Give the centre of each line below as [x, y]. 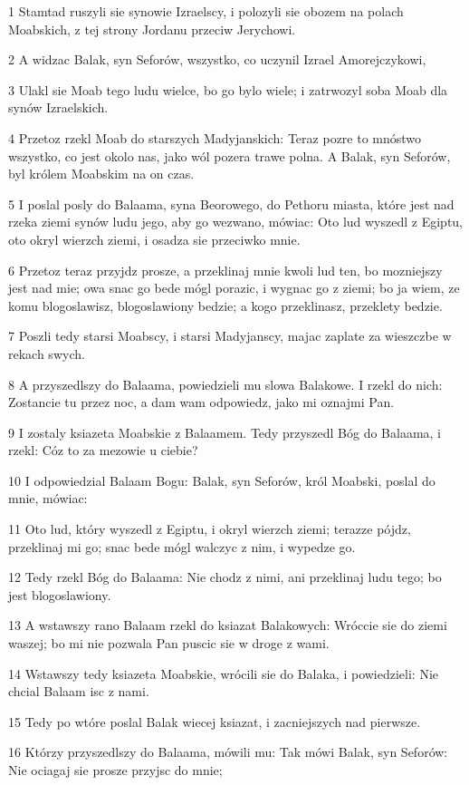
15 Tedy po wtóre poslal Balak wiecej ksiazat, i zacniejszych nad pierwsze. [215, 721]
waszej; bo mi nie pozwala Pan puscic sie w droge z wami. [169, 643]
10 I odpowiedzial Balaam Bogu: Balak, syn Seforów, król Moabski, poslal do [222, 480]
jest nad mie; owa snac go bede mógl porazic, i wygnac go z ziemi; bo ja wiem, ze [234, 288]
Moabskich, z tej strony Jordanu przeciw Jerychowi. [152, 29]
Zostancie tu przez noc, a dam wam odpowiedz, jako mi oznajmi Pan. [201, 402]
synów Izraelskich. [58, 107]
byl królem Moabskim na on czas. [101, 174]
